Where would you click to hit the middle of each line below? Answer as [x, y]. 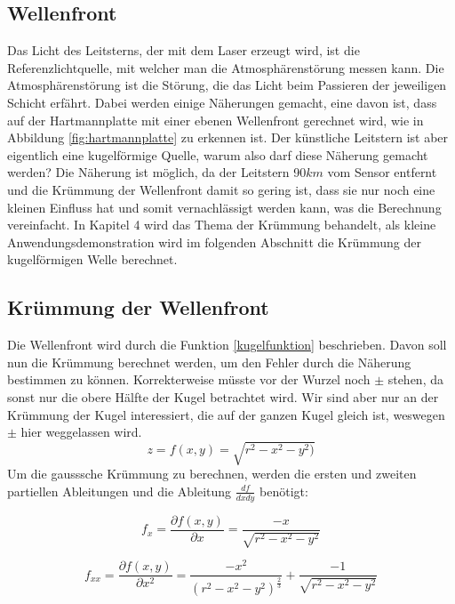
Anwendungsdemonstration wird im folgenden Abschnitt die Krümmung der [214, 242]
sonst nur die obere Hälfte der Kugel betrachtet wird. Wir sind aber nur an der [223, 396]
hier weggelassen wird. [81, 432]
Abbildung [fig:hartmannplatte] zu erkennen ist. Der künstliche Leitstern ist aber [228, 137]
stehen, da [415, 379]
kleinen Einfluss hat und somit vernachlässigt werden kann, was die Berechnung [224, 207]
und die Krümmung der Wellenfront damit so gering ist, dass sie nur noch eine [221, 189]
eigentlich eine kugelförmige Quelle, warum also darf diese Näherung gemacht [218, 154]
